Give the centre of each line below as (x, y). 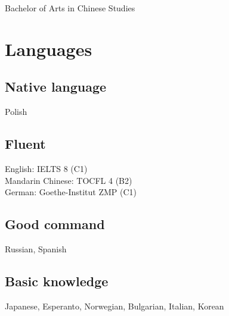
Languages (49, 49)
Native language (56, 87)
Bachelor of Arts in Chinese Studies (70, 8)
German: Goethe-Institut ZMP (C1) (71, 192)
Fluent (25, 144)
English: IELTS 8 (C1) (46, 168)
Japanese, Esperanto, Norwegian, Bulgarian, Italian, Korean (114, 306)
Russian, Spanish (36, 248)
